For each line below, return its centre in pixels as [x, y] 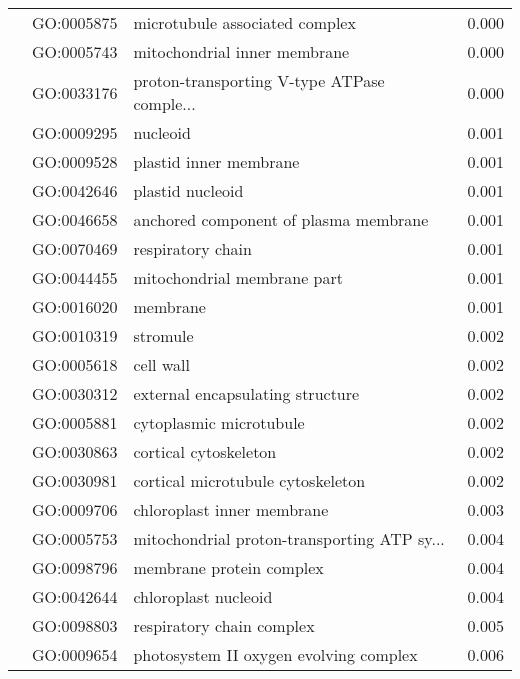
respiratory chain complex [224, 625]
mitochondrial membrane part [238, 277]
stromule [163, 335]
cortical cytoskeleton [205, 451]
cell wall [161, 364]
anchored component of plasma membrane [281, 219]
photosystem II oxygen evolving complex [275, 654]
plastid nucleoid [188, 190]
